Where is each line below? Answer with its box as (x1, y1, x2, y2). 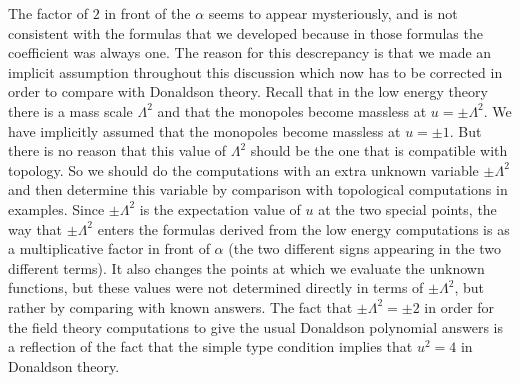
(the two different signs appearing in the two (228, 238, 502, 259)
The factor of (8, 3, 89, 23)
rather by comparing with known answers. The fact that (8, 296, 353, 317)
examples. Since (8, 198, 105, 219)
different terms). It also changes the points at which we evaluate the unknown (8, 257, 485, 278)
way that (8, 218, 63, 239)
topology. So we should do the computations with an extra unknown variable (8, 159, 479, 180)
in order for (424, 296, 495, 317)
